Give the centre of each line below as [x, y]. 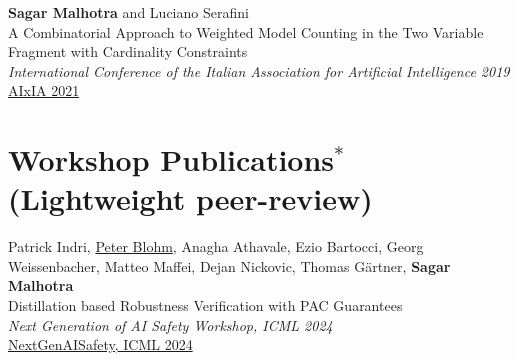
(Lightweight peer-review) [190, 198]
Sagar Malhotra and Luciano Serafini [128, 12]
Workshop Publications [171, 159]
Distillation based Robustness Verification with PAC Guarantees [205, 305]
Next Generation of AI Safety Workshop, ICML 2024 [170, 324]
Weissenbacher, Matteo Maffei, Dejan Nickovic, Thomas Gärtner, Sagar [229, 265]
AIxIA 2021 [44, 90]
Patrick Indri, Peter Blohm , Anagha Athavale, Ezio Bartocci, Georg [216, 246]
